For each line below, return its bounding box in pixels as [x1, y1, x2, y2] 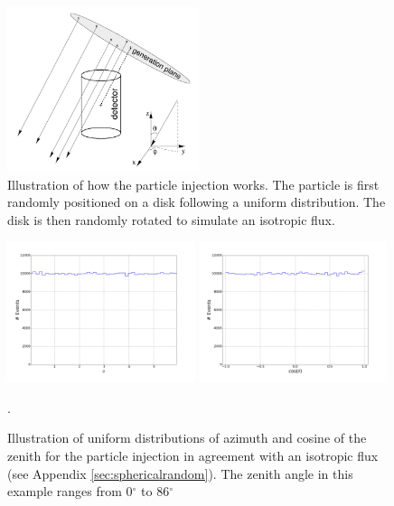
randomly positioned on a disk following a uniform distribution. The [7, 192, 386, 211]
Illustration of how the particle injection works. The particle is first [7, 174, 380, 193]
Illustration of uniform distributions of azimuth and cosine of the [7, 428, 367, 447]
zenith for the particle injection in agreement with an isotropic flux [7, 445, 379, 464]
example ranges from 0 [7, 482, 133, 501]
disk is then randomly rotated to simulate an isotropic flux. [7, 210, 335, 229]
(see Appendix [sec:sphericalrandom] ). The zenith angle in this [7, 464, 353, 483]
